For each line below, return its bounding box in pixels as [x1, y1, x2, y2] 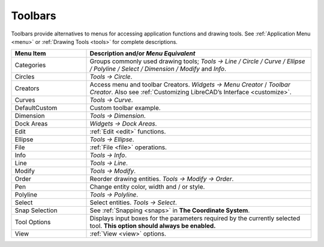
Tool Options [14, 218, 51, 227]
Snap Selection [14, 206, 58, 215]
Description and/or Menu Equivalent [89, 49, 196, 58]
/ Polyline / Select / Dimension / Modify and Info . [89, 65, 227, 73]
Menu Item [14, 49, 46, 58]
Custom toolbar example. [89, 104, 161, 112]
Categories [14, 61, 46, 69]
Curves [14, 96, 35, 105]
